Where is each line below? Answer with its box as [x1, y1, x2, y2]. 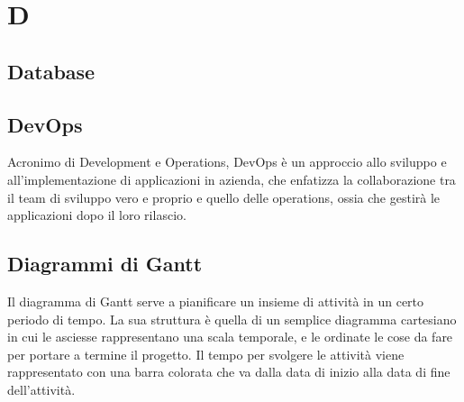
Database [7, 57, 96, 85]
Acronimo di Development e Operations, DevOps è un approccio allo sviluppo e [7, 152, 447, 171]
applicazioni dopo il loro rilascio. [7, 206, 187, 224]
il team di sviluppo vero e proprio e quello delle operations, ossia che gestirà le [7, 187, 441, 206]
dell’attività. [7, 379, 76, 398]
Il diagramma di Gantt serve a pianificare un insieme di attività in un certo [7, 291, 424, 310]
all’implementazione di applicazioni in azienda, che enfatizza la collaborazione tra [7, 169, 456, 188]
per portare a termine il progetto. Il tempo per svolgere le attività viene [7, 344, 405, 363]
